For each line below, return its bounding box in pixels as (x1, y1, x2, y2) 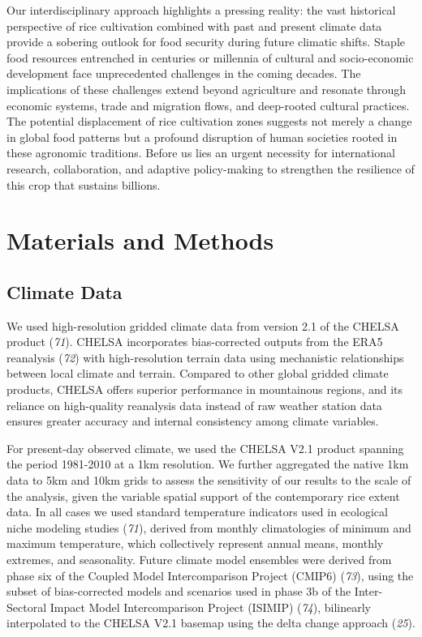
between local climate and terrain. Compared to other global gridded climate (6, 365, 389, 382)
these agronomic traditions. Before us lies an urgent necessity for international (6, 144, 395, 161)
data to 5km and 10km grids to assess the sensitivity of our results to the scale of (6, 472, 411, 489)
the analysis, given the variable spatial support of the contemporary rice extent (6, 487, 400, 504)
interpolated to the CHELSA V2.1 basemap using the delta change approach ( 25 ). (6, 614, 416, 631)
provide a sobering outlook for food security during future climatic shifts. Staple (6, 33, 406, 50)
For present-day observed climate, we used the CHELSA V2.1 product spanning (6, 439, 404, 456)
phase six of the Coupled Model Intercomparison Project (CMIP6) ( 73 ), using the (6, 566, 414, 584)
